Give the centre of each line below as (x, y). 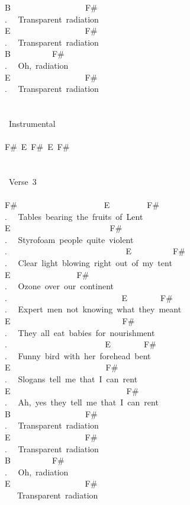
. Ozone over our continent (59, 286)
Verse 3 (22, 181)
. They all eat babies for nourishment (80, 332)
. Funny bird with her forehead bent (78, 355)
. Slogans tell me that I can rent (71, 379)
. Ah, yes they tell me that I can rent (82, 402)
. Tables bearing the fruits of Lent (74, 216)
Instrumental (32, 123)
